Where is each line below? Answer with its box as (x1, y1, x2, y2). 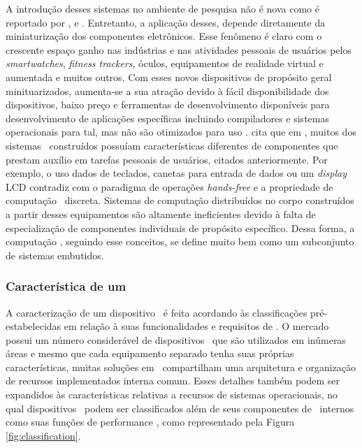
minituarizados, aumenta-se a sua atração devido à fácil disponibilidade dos (6, 83, 329, 98)
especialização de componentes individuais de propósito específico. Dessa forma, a (6, 220, 355, 235)
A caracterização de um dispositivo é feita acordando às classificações (6, 305, 307, 319)
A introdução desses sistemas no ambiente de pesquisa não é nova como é (6, 1, 319, 15)
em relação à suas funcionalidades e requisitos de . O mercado (64, 319, 329, 333)
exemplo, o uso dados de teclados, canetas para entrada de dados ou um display (6, 166, 347, 180)
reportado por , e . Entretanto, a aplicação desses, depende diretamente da (6, 15, 326, 29)
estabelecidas (6, 319, 61, 333)
